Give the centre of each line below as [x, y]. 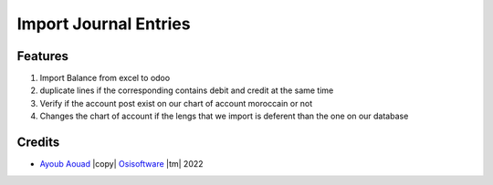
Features [42, 56]
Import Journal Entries [104, 24]
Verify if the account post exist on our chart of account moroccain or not [176, 103]
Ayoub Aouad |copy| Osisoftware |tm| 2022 [122, 164]
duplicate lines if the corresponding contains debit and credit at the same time [187, 90]
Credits [38, 143]
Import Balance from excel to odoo [105, 78]
